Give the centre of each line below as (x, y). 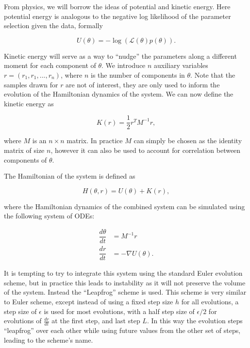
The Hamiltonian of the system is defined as (70, 176)
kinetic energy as (29, 103)
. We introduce (124, 65)
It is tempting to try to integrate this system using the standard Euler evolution (123, 273)
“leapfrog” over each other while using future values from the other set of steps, (122, 330)
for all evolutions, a (210, 301)
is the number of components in (138, 75)
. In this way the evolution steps (195, 321)
